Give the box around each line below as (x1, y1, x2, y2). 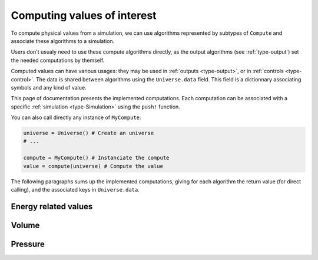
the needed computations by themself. (11, 57, 105, 64)
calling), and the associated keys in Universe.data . (11, 186, 140, 193)
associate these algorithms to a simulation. (11, 37, 115, 44)
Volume (11, 220, 40, 230)
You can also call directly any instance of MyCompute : (11, 114, 141, 121)
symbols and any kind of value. (11, 84, 87, 91)
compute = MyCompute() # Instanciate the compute (23, 154, 170, 162)
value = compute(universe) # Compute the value (23, 163, 163, 169)
